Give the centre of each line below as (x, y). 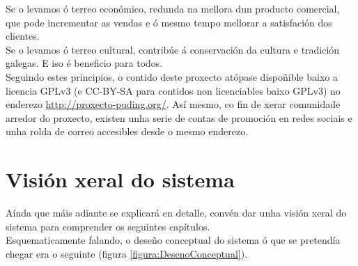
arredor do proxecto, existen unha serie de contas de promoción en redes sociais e (179, 117)
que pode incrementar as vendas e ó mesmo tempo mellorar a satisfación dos (169, 22)
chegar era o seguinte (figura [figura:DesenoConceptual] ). (127, 253)
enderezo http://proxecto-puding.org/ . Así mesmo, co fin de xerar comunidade (173, 104)
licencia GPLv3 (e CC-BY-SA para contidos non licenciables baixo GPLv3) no (173, 90)
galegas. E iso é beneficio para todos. (84, 63)
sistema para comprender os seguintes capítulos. (108, 226)
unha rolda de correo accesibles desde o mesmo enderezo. (127, 131)
